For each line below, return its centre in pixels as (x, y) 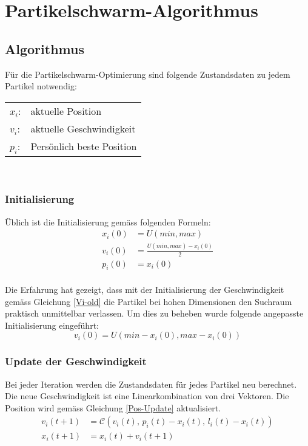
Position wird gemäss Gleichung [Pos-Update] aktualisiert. (113, 407)
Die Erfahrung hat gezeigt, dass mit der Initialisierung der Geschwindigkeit (145, 289)
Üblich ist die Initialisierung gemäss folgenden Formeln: (108, 221)
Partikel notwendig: (41, 86)
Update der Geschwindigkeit (76, 361)
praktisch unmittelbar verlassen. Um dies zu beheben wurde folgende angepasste (154, 313)
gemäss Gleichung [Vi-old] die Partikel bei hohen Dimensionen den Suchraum (149, 301)
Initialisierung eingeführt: (52, 325)
